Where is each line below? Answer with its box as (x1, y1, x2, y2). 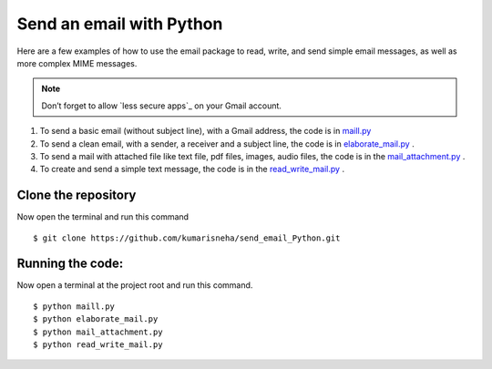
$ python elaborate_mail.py (33, 314, 159, 324)
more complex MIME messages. (16, 57, 138, 68)
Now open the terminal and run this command (16, 211, 190, 222)
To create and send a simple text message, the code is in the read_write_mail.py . (39, 164, 345, 175)
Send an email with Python (16, 14, 223, 34)
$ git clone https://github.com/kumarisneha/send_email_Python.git (33, 232, 341, 243)
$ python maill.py (33, 301, 116, 312)
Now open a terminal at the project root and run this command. (16, 280, 253, 291)
